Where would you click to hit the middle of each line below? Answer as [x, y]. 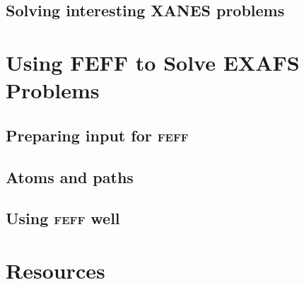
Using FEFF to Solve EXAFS [153, 62]
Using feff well [63, 218]
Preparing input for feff [97, 135]
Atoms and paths [70, 176]
